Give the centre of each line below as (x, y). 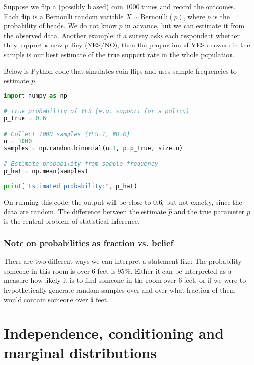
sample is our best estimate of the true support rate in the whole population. (119, 54)
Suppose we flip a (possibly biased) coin (64, 6)
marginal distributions (81, 352)
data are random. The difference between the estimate (85, 211)
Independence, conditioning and (114, 333)
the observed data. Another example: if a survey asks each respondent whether (122, 35)
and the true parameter (209, 211)
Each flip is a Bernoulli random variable (64, 16)
